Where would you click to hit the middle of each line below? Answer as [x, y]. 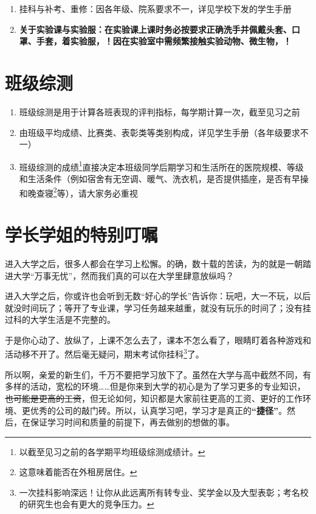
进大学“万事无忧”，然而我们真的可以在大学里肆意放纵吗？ [120, 275]
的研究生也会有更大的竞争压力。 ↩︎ [87, 504]
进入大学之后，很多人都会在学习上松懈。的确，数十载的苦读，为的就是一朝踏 [158, 263]
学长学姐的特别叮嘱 [82, 234]
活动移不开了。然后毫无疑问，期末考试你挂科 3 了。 [105, 353]
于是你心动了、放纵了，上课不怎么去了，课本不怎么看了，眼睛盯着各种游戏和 [158, 340]
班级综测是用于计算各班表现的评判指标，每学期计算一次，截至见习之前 [160, 111]
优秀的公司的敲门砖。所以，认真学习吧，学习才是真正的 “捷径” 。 [158, 410]
